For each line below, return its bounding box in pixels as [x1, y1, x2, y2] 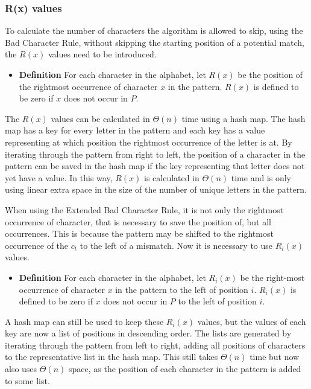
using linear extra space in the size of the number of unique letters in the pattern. [5, 183, 307, 196]
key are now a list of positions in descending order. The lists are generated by [5, 327, 292, 339]
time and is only [231, 171, 292, 184]
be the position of [237, 68, 303, 80]
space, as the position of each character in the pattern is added [68, 362, 301, 375]
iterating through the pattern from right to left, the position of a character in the [5, 147, 306, 160]
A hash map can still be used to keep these [5, 315, 164, 327]
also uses [5, 362, 37, 375]
